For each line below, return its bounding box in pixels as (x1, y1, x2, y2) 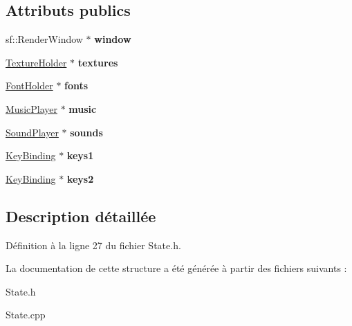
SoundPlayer (6, 125, 59, 139)
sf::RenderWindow (6, 32, 83, 46)
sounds (70, 125, 103, 139)
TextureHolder (6, 55, 67, 69)
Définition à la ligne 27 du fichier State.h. (6, 237, 181, 252)
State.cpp (6, 307, 46, 322)
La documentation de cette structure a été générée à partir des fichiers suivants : (6, 261, 347, 275)
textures (77, 55, 118, 69)
